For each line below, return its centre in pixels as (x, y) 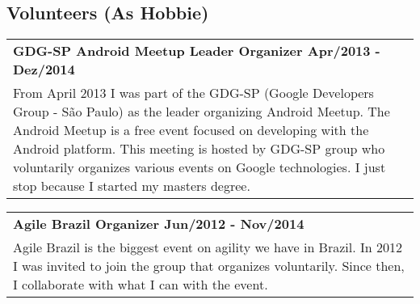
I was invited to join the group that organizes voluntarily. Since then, (209, 266)
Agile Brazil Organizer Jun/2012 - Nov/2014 (159, 224)
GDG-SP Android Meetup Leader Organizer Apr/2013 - (197, 51)
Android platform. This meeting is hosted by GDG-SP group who (199, 149)
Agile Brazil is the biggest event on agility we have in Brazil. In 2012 (208, 247)
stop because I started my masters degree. (132, 186)
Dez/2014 (44, 70)
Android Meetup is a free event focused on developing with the (191, 130)
